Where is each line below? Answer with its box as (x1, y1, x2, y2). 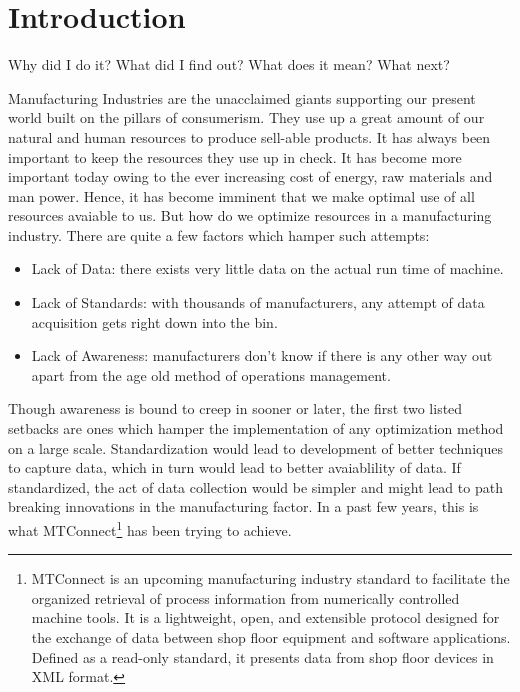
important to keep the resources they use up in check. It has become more (8, 146, 462, 167)
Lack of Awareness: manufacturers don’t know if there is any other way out (31, 345, 493, 366)
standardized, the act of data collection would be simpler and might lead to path (8, 476, 503, 497)
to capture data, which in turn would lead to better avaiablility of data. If (8, 457, 461, 478)
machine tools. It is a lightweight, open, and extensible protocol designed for (31, 607, 500, 628)
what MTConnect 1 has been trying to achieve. (8, 517, 292, 540)
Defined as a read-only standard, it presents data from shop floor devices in (31, 646, 494, 667)
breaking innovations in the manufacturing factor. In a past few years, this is (8, 496, 479, 517)
